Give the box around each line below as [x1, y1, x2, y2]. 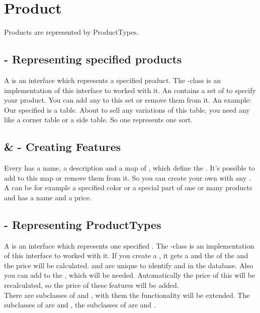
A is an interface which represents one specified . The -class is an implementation [4, 240, 254, 251]
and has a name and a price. [4, 192, 92, 202]
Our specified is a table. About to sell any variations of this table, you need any [4, 104, 250, 115]
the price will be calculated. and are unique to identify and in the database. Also [4, 260, 253, 270]
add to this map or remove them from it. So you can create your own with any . [4, 172, 251, 183]
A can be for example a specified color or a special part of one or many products [4, 182, 252, 193]
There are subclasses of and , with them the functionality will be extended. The [4, 289, 250, 300]
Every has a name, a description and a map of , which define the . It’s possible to [4, 163, 255, 173]
